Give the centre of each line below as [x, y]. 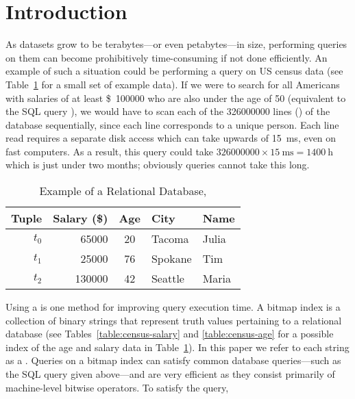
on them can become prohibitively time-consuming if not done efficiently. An [167, 57]
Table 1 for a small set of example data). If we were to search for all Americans [173, 84]
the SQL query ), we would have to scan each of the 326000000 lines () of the [168, 111]
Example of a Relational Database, [123, 191]
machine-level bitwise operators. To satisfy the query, [117, 387]
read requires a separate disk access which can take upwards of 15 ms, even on [171, 138]
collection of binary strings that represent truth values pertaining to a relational [174, 320]
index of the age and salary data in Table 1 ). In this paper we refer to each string [177, 347]
